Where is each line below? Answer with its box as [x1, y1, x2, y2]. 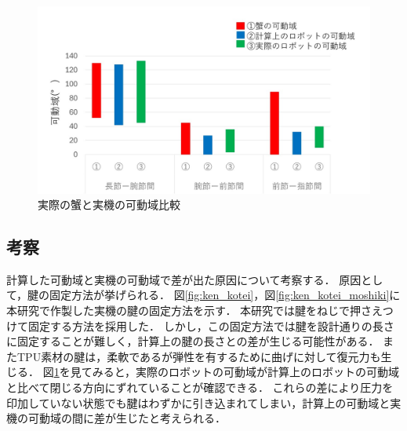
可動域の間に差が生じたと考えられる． [27, 410, 226, 426]
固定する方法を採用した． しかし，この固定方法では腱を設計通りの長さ [27, 317, 394, 334]
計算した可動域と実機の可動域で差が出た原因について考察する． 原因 [6, 271, 362, 287]
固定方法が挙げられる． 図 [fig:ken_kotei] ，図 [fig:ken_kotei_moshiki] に [49, 287, 401, 303]
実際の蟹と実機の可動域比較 [38, 196, 180, 213]
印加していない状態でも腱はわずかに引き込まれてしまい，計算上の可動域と [6, 394, 391, 411]
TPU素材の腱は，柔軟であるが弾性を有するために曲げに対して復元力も [16, 348, 381, 364]
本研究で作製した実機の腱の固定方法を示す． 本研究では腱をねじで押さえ [6, 302, 383, 319]
